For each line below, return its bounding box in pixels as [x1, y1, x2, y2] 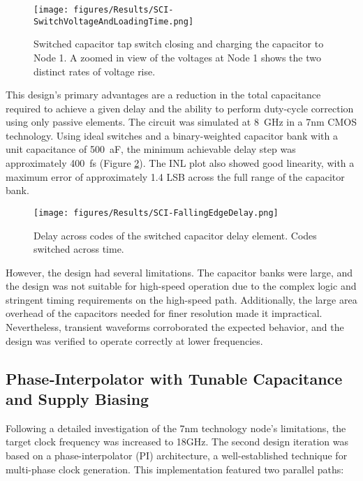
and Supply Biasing [6, 388, 149, 410]
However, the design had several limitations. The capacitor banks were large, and [6, 265, 353, 279]
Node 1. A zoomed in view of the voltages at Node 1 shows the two [34, 50, 321, 64]
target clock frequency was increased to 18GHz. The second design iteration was [6, 434, 348, 449]
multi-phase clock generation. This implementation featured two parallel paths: [6, 461, 344, 476]
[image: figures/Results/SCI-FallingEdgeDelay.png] [34, 207, 279, 218]
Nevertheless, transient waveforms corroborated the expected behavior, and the [6, 320, 344, 334]
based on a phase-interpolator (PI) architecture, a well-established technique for [6, 448, 348, 463]
